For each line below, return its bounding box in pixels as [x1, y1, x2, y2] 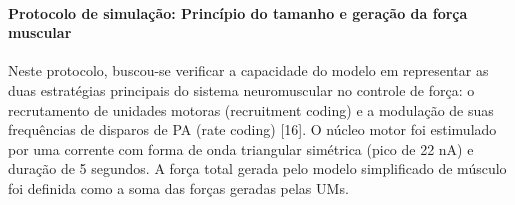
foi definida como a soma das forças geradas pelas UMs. [8, 177, 349, 198]
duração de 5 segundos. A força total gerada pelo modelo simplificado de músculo [8, 158, 507, 179]
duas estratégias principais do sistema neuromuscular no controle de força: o [8, 79, 475, 100]
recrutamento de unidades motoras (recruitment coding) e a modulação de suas [8, 99, 494, 120]
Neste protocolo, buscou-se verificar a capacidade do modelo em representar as [8, 60, 489, 81]
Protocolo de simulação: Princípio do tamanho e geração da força [8, 2, 468, 23]
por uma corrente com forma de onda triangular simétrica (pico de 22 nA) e [8, 138, 474, 159]
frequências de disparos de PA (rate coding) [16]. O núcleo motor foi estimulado [8, 119, 497, 140]
